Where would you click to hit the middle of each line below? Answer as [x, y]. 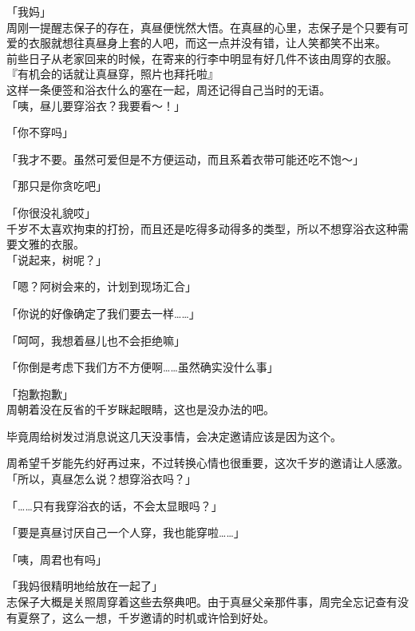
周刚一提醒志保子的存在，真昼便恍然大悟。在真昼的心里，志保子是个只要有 [202, 27]
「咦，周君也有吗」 [57, 559]
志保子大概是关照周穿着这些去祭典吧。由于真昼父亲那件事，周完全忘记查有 [202, 602]
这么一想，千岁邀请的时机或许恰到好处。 [168, 617]
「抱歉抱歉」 [40, 393]
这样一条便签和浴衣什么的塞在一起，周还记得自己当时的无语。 [168, 89]
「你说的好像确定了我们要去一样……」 [103, 313]
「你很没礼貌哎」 [51, 212]
